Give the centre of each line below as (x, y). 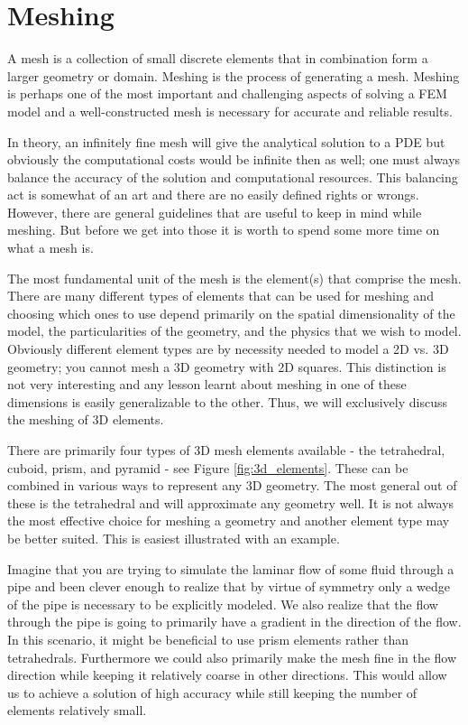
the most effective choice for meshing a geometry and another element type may (229, 521)
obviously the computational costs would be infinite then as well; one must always (234, 159)
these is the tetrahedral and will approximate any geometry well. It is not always (231, 502)
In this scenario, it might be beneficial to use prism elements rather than (208, 639)
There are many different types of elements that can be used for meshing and (220, 296)
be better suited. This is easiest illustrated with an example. (174, 538)
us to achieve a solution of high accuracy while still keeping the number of (212, 692)
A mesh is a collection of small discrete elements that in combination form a (218, 58)
